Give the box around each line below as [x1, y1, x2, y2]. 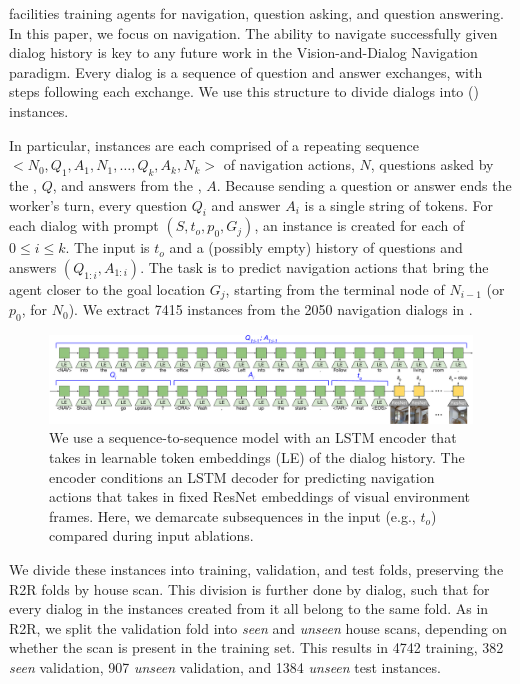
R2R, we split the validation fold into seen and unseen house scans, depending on [9, 617, 508, 638]
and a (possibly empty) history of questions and [169, 237, 463, 258]
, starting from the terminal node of [225, 278, 445, 299]
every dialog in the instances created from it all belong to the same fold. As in [9, 598, 489, 619]
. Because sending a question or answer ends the [216, 174, 512, 195]
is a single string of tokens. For [304, 194, 493, 215]
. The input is [65, 237, 150, 258]
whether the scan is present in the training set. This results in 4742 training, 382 [9, 637, 504, 658]
